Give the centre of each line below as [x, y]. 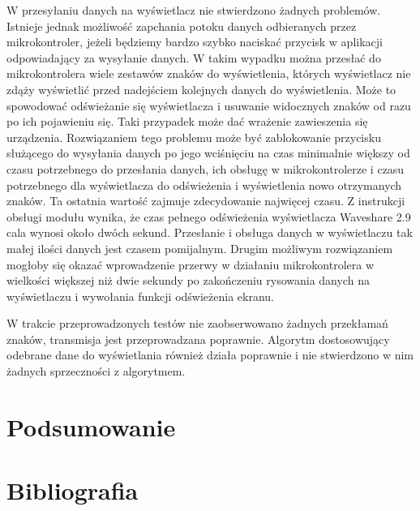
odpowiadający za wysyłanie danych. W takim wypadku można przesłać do [194, 57]
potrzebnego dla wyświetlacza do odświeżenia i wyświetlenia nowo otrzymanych [204, 185]
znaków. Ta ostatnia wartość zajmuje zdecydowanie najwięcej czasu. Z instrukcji [206, 201]
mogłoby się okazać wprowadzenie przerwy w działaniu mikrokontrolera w [191, 264]
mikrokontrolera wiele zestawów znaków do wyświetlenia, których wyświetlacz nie [209, 73]
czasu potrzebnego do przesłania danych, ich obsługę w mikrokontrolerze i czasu [206, 168]
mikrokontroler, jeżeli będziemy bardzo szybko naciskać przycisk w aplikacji [195, 42]
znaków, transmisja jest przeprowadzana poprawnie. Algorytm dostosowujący [198, 339]
